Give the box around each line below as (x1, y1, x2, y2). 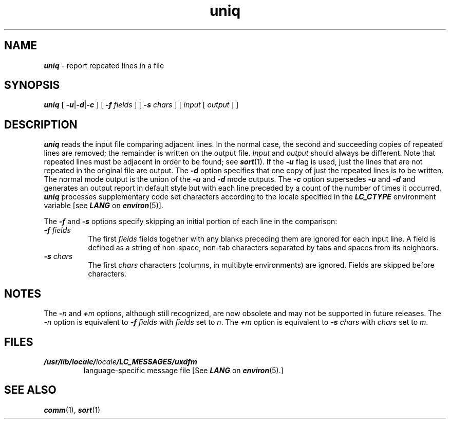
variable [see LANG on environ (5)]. (44, 201, 163, 210)
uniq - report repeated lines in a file (44, 61, 164, 70)
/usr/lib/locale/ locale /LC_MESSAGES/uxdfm (44, 357, 197, 366)
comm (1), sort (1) (44, 405, 101, 414)
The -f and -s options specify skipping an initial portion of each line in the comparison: (44, 217, 338, 226)
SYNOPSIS (4, 79, 60, 92)
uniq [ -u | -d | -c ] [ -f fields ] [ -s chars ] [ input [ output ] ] (44, 100, 239, 109)
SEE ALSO (4, 383, 57, 397)
